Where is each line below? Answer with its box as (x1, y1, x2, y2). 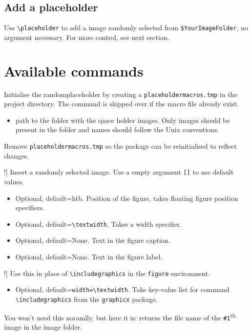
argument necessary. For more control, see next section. (4, 32, 169, 42)
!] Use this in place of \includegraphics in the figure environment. (4, 268, 210, 278)
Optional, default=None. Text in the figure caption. (15, 235, 170, 245)
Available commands (4, 60, 144, 80)
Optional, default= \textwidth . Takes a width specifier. (15, 218, 182, 229)
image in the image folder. (4, 321, 82, 332)
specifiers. (15, 202, 44, 213)
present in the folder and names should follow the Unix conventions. (15, 124, 219, 135)
